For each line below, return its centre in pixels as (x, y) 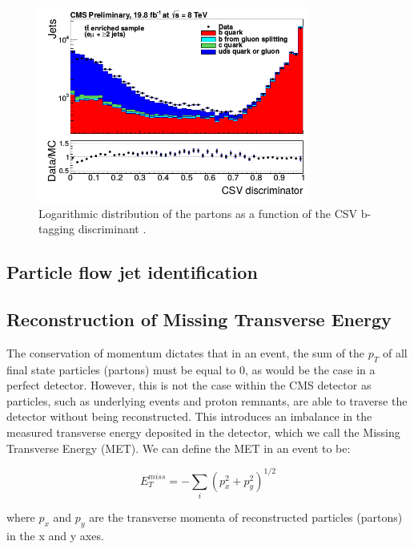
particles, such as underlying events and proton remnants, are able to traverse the (207, 400)
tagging (57, 229)
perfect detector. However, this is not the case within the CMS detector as (189, 385)
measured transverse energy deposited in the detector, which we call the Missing (203, 432)
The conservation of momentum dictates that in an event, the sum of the (186, 352)
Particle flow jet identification (132, 272)
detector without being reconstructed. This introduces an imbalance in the (189, 416)
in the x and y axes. (55, 535)
